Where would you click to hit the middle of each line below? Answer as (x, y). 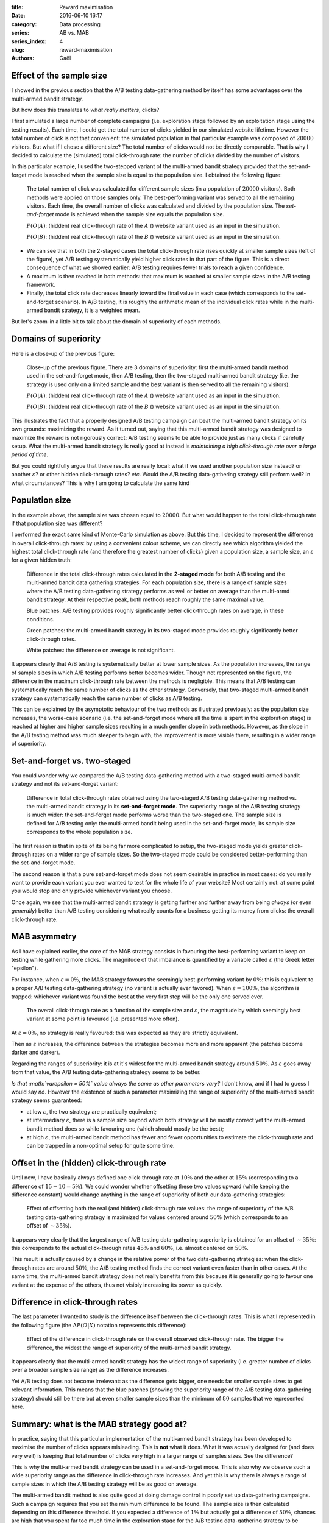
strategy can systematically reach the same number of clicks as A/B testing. (107, 698)
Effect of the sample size (59, 76)
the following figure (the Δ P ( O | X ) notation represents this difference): (99, 1325)
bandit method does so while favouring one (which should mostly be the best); (125, 1129)
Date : (18, 16)
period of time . (30, 454)
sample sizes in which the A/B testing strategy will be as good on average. (104, 1484)
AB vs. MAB (74, 33)
